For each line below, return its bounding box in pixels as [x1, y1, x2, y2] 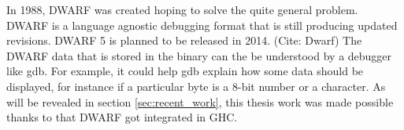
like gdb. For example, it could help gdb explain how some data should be [6, 63, 364, 79]
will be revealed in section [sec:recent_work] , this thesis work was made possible [6, 93, 394, 110]
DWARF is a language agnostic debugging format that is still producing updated [6, 16, 398, 33]
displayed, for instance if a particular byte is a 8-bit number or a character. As [6, 78, 386, 94]
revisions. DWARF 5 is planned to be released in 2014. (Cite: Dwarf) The [6, 32, 362, 49]
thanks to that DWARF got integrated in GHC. [6, 109, 238, 125]
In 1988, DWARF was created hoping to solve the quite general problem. [6, 2, 358, 17]
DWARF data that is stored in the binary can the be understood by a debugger [6, 47, 392, 63]
